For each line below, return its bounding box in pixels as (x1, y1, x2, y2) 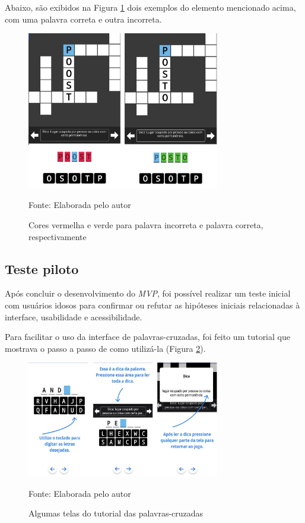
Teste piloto (5, 259, 79, 278)
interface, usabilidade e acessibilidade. (5, 310, 142, 323)
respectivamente (28, 230, 87, 242)
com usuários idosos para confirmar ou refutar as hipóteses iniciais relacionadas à (5, 298, 300, 311)
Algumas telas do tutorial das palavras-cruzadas (28, 507, 204, 519)
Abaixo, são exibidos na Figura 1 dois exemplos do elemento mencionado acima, (5, 1, 296, 13)
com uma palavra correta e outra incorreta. (5, 12, 162, 25)
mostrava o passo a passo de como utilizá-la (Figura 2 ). (5, 342, 206, 354)
